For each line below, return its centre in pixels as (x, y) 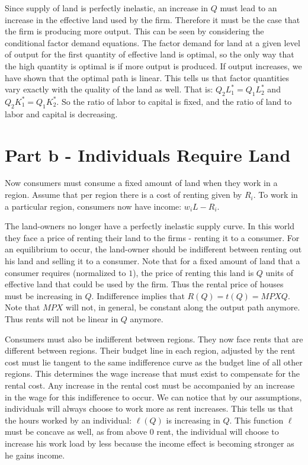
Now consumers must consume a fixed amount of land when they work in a (141, 183)
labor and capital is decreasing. (61, 113)
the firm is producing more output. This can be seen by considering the (134, 31)
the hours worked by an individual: (68, 420)
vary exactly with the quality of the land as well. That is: (109, 89)
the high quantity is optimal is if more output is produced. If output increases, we (153, 65)
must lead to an (248, 8)
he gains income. (35, 455)
